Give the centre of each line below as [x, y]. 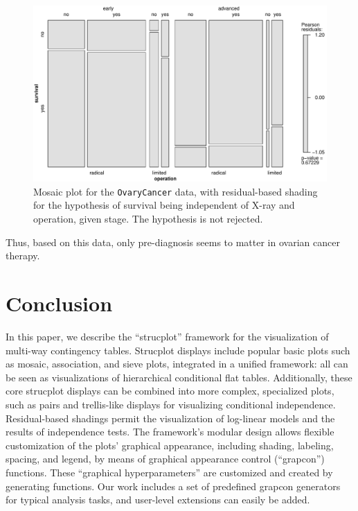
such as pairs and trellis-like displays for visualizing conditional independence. [171, 404]
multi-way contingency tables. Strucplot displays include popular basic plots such [178, 350]
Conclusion [59, 303]
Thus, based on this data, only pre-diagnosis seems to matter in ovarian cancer [173, 242]
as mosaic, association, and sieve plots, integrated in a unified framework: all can [177, 364]
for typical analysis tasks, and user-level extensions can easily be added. [158, 500]
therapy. [23, 255]
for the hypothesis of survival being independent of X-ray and [164, 205]
